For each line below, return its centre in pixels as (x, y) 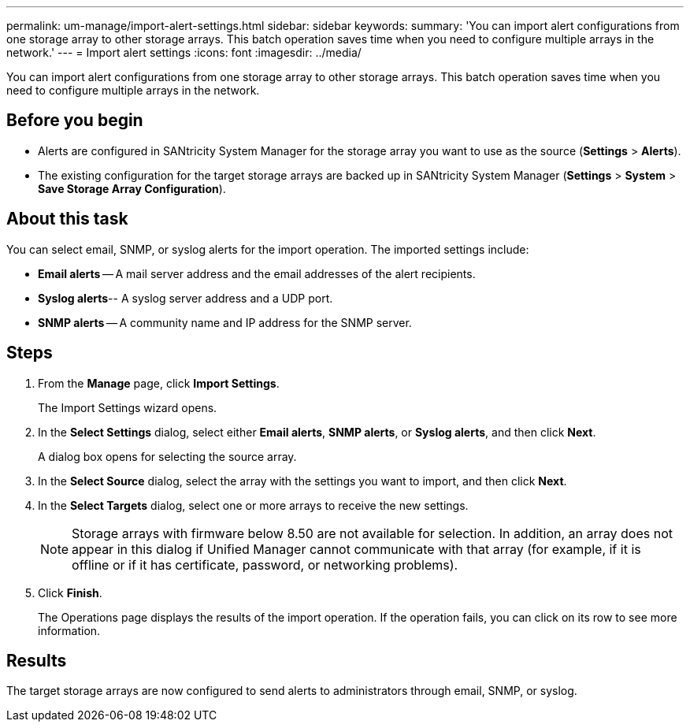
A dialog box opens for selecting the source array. (167, 456)
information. (69, 630)
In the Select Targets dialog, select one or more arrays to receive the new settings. (253, 505)
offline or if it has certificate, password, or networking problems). (265, 565)
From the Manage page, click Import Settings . (159, 383)
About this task (67, 219)
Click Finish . (70, 592)
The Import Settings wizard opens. (128, 407)
